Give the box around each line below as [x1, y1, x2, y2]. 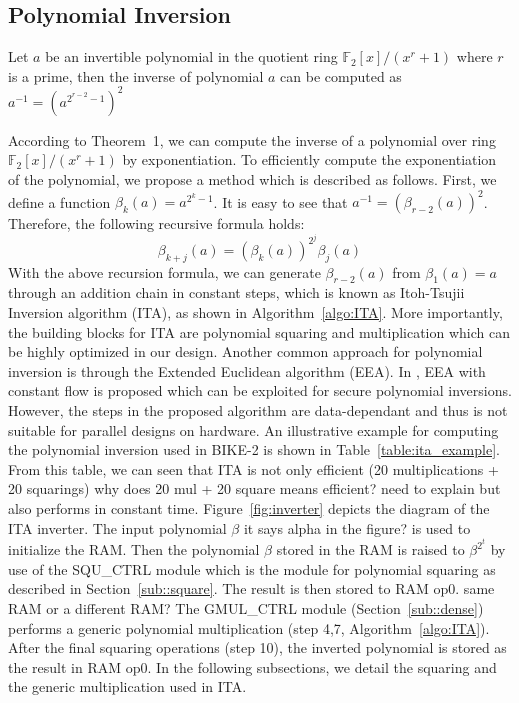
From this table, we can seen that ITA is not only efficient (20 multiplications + [8, 458, 499, 479]
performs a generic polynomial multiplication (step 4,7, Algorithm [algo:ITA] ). [8, 617, 490, 638]
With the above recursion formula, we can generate [8, 261, 321, 282]
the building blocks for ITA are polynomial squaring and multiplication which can [8, 321, 511, 342]
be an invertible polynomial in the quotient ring [45, 46, 338, 67]
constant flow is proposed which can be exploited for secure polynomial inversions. [8, 380, 512, 401]
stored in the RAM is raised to [276, 539, 465, 560]
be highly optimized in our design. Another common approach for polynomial [8, 341, 483, 362]
